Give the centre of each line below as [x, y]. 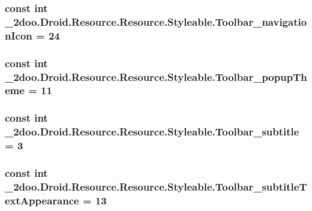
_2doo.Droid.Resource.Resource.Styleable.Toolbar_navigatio [156, 21]
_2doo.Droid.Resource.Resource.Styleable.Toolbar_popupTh [156, 76]
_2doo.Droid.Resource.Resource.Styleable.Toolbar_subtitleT [156, 186]
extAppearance [42, 200]
